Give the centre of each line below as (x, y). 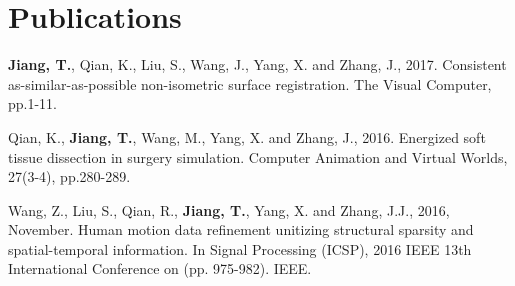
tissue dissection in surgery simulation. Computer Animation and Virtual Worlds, (258, 156)
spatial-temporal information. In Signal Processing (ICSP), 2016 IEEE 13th (240, 248)
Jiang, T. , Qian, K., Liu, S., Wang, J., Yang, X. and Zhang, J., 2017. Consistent (257, 64)
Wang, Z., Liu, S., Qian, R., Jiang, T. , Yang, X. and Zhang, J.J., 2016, (229, 209)
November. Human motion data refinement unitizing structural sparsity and (241, 229)
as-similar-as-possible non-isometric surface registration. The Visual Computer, (250, 83)
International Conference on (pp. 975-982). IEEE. (160, 268)
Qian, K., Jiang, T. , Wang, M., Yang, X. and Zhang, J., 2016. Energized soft (247, 136)
